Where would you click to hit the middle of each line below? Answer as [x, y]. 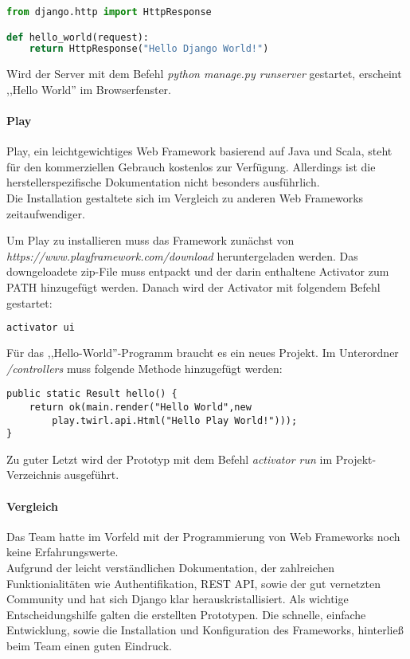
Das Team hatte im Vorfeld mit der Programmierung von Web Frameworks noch [203, 536]
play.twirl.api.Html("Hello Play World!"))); [175, 420]
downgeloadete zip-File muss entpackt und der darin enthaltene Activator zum [198, 271]
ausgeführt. [92, 475]
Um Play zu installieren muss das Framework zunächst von [150, 240]
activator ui [41, 328]
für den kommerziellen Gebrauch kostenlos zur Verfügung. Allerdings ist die [191, 166]
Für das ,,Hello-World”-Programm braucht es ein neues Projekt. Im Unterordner [203, 353]
